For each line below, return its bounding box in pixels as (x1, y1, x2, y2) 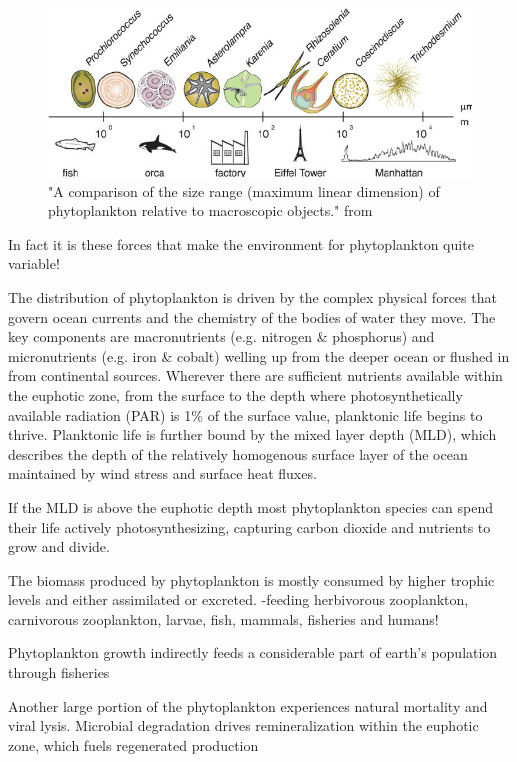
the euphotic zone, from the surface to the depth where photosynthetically (8, 384, 463, 405)
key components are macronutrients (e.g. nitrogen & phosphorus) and (8, 326, 435, 347)
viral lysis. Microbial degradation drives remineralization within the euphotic (8, 715, 479, 736)
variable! (8, 253, 60, 274)
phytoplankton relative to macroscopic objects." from (48, 200, 373, 221)
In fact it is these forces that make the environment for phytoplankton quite (8, 233, 474, 254)
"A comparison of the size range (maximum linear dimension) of (48, 180, 440, 201)
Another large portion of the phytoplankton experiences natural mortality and (8, 695, 488, 716)
